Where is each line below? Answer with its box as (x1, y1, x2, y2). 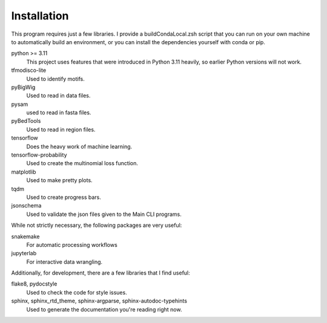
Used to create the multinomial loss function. (26, 160, 139, 167)
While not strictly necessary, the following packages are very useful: (11, 221, 182, 229)
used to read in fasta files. (26, 109, 91, 116)
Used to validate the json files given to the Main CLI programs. (26, 210, 182, 218)
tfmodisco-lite (11, 67, 47, 74)
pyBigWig (11, 83, 36, 91)
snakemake (11, 233, 40, 240)
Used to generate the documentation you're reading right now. (26, 305, 182, 313)
